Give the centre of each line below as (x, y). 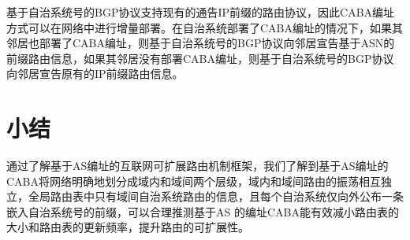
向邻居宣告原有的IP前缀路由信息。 (95, 74)
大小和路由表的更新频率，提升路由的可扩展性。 (128, 227)
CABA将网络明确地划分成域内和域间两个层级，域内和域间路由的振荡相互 (194, 181)
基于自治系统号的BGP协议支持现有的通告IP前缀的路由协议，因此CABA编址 (201, 12)
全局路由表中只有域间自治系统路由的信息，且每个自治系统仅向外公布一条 (216, 196)
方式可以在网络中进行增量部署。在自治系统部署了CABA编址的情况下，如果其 (205, 27)
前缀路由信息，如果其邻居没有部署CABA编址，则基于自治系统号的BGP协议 (200, 58)
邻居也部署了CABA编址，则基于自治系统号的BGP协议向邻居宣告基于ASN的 (201, 43)
